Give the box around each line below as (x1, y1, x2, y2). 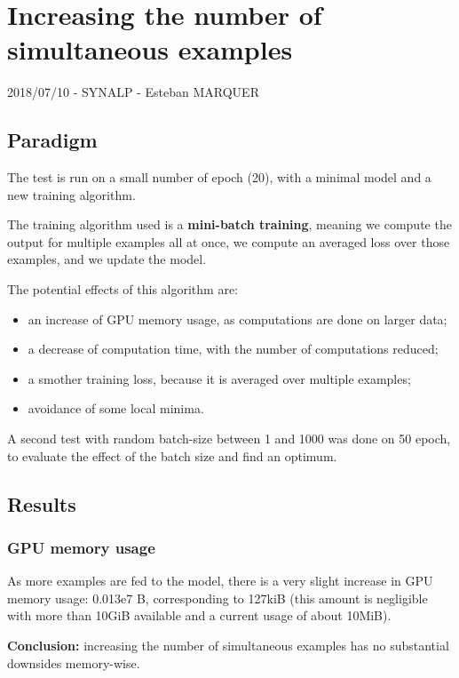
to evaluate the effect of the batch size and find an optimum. (7, 446, 337, 465)
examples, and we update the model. (7, 250, 207, 268)
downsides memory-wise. (7, 653, 140, 672)
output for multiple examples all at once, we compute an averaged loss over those (7, 232, 450, 251)
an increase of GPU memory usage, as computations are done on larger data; (28, 309, 447, 328)
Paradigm (7, 126, 98, 154)
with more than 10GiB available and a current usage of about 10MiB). (7, 606, 392, 625)
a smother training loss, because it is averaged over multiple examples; (28, 369, 411, 387)
